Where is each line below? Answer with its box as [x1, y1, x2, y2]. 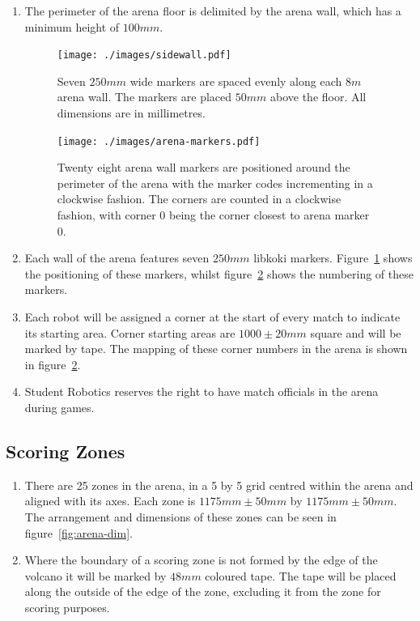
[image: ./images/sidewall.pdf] [57, 49, 231, 62]
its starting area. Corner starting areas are [24, 324, 235, 341]
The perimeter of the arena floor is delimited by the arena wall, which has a [24, 2, 401, 19]
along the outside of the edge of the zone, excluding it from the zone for [24, 583, 381, 600]
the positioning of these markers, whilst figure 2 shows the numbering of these [24, 265, 414, 282]
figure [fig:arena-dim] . [24, 524, 133, 541]
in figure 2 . [24, 355, 81, 372]
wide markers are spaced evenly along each [129, 72, 342, 89]
